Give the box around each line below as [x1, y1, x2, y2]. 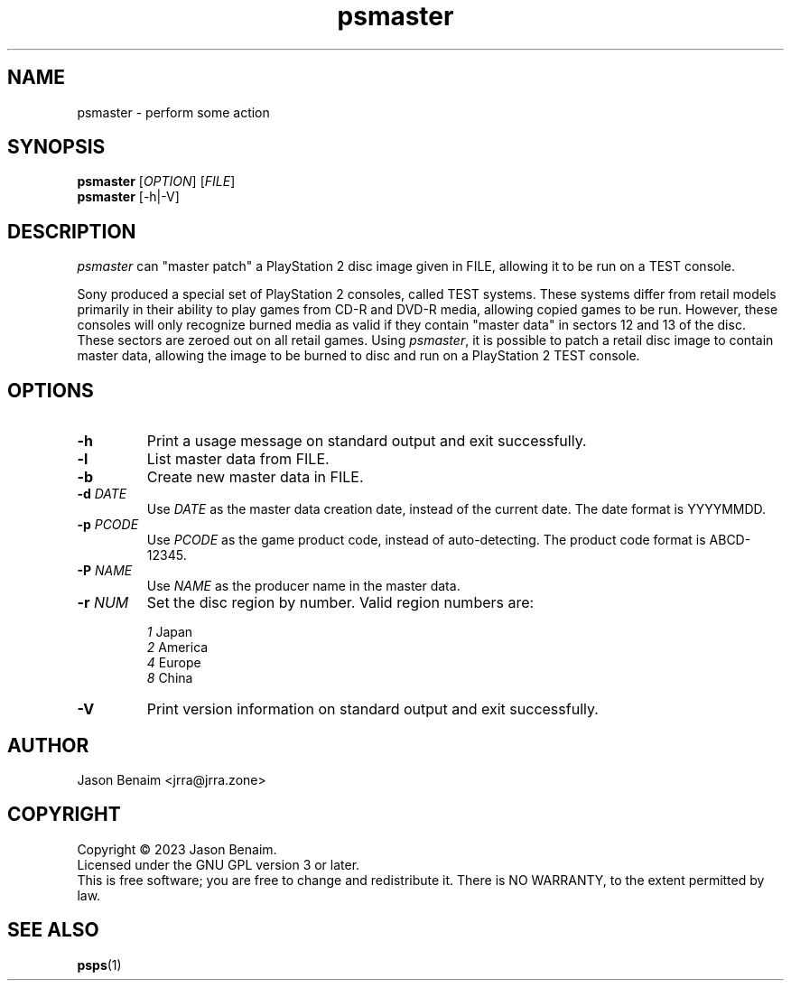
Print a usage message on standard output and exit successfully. [146, 432, 587, 451]
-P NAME [77, 563, 133, 579]
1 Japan [146, 624, 193, 640]
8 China [146, 670, 193, 686]
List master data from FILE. [146, 450, 330, 469]
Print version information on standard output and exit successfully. [146, 700, 599, 719]
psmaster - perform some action [77, 104, 270, 120]
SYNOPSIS [7, 135, 106, 159]
